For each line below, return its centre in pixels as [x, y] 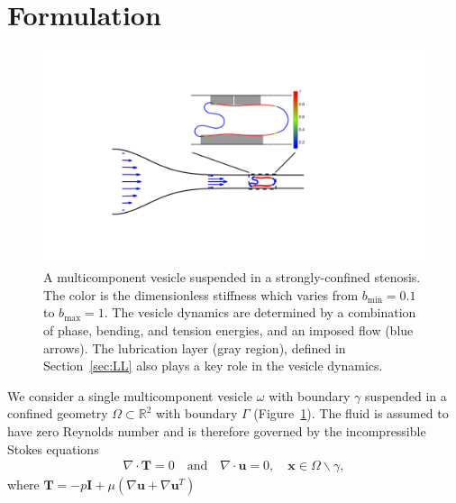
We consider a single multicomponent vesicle [130, 395]
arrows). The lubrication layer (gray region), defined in [195, 348]
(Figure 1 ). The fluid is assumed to [351, 413]
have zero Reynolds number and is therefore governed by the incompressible [217, 430]
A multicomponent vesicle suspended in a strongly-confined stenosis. [232, 277]
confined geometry [58, 413]
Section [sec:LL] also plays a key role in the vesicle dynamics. [213, 366]
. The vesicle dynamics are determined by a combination [260, 312]
